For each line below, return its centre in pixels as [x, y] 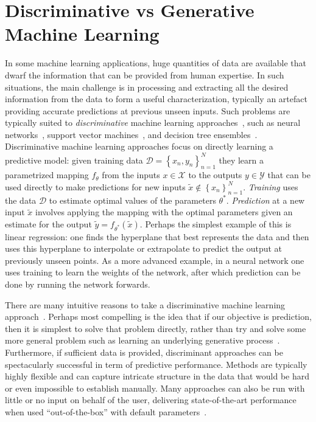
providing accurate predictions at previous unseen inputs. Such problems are [148, 110]
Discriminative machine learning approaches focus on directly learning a [139, 146]
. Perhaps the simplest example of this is [216, 223]
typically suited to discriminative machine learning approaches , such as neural [153, 123]
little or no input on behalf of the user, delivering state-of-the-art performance [151, 400]
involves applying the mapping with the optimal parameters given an [164, 212]
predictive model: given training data [74, 160]
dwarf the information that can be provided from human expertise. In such [145, 74]
